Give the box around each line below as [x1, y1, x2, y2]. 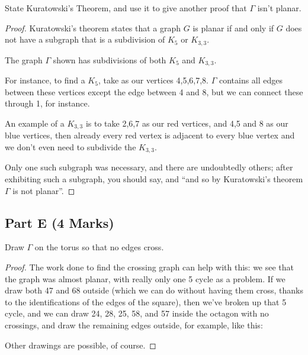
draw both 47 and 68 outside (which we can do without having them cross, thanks [5, 284, 303, 296]
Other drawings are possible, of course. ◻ [5, 338, 156, 351]
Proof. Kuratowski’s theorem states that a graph [5, 21, 181, 34]
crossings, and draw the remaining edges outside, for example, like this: [5, 318, 263, 331]
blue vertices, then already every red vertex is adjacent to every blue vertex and [5, 129, 295, 141]
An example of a [5, 117, 65, 129]
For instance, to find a [5, 74, 85, 86]
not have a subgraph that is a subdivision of [5, 33, 165, 46]
